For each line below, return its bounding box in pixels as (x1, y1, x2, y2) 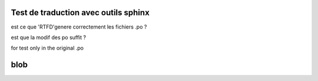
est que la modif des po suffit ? (11, 34, 87, 41)
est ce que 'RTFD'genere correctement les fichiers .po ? (11, 23, 147, 30)
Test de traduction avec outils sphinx (11, 8, 150, 17)
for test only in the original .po (11, 44, 84, 52)
